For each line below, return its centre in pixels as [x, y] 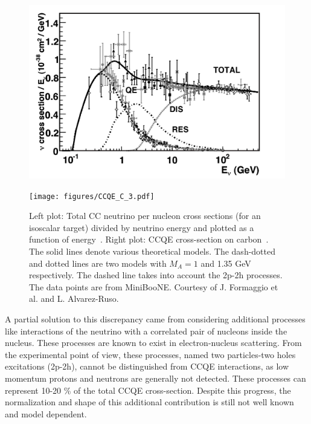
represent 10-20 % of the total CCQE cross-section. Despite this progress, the [148, 390]
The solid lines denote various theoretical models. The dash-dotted [152, 251]
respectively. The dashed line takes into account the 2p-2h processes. [156, 275]
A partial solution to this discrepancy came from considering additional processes [155, 318]
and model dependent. [46, 413]
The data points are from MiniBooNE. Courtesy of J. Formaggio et [154, 286]
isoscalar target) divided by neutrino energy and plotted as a [142, 227]
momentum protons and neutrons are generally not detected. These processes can [155, 378]
